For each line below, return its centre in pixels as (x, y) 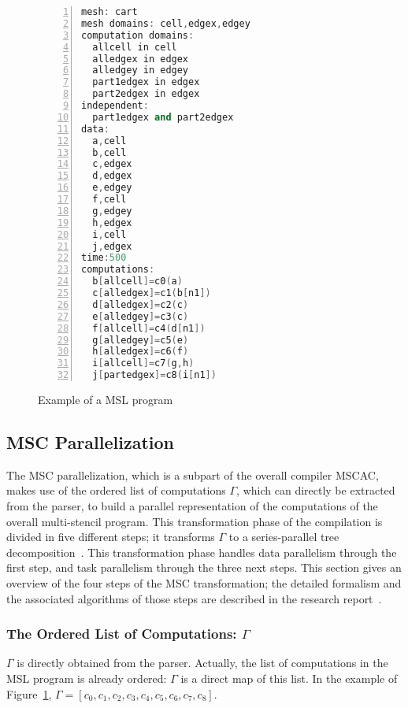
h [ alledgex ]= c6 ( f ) (141, 352)
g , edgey (112, 211)
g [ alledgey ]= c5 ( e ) (141, 340)
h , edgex (112, 222)
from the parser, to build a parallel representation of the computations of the (192, 505)
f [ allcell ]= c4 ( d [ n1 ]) (149, 328)
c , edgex (112, 164)
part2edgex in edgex (146, 94)
